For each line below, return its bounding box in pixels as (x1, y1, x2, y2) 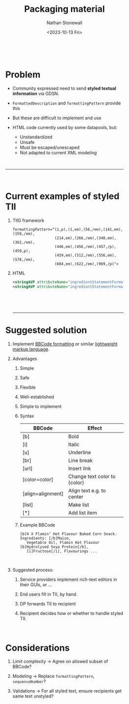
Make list (68, 501, 89, 508)
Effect (87, 425, 102, 432)
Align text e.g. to (68, 487, 106, 494)
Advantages (12, 356, 37, 362)
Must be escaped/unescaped (20, 144, 80, 150)
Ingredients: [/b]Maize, (20, 536, 71, 540)
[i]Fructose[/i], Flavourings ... (27, 548, 97, 554)
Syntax (20, 413, 34, 419)
